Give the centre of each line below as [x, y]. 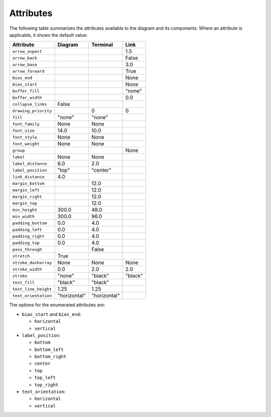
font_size [24, 131]
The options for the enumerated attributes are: [57, 305]
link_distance [28, 177]
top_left [45, 378]
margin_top [25, 203]
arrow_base [25, 65]
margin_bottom [28, 183]
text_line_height [32, 289]
